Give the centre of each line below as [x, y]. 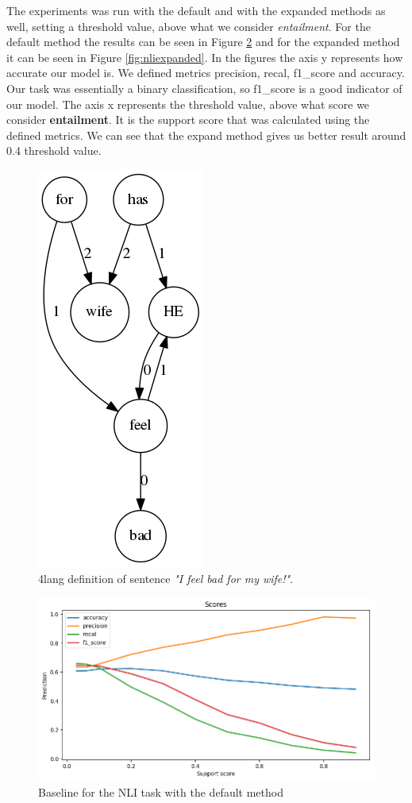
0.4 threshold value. [54, 151]
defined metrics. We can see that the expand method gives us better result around [206, 135]
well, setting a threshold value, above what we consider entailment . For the [189, 26]
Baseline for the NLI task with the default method [161, 791]
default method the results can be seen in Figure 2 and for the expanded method [203, 42]
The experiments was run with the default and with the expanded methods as [196, 10]
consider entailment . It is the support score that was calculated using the [188, 120]
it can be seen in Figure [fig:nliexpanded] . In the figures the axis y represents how [205, 57]
